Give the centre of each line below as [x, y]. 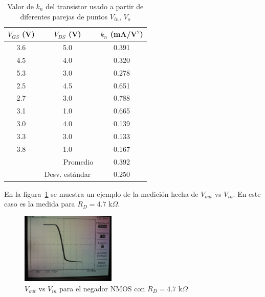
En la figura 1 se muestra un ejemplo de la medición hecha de [101, 193]
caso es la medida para [40, 204]
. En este [247, 193]
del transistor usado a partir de [95, 6]
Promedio [78, 161]
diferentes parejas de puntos [64, 16]
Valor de [20, 6]
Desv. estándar [68, 174]
